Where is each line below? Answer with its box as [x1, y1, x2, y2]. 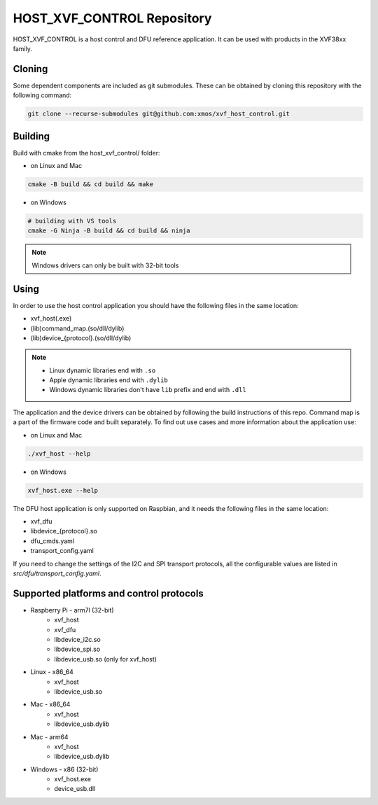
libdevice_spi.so [54, 645, 101, 654]
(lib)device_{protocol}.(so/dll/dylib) [30, 333, 132, 342]
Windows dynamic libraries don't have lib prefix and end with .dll [49, 386, 246, 394]
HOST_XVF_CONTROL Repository [13, 10, 212, 26]
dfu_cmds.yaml [30, 536, 75, 545]
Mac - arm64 [30, 732, 69, 741]
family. [13, 44, 33, 52]
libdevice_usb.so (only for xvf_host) [54, 654, 157, 663]
